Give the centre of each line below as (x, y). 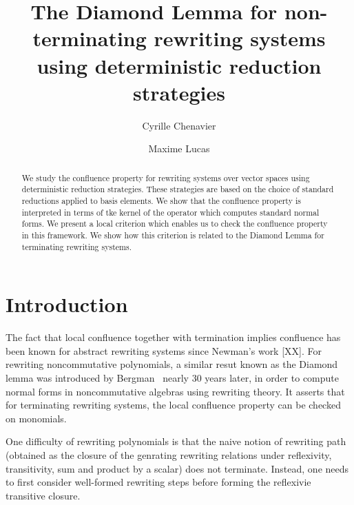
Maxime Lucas (179, 148)
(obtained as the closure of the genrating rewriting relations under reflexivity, (169, 454)
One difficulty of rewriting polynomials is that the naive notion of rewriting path (176, 441)
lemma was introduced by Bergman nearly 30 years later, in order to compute (172, 377)
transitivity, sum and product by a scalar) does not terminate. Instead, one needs (177, 468)
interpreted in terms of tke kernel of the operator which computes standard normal (170, 212)
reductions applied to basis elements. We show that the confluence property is (161, 200)
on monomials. (36, 418)
